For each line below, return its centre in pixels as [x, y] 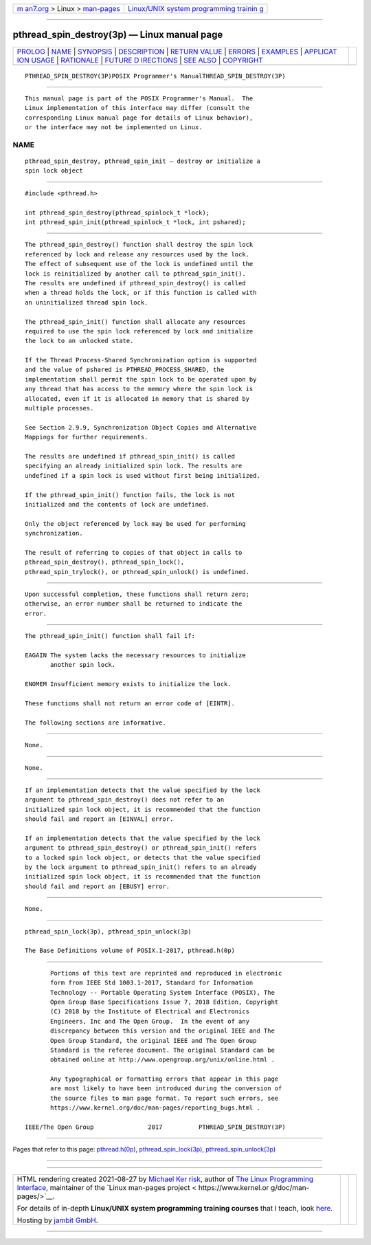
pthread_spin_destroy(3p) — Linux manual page [118, 35]
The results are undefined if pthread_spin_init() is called [130, 456]
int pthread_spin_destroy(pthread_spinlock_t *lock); [117, 212]
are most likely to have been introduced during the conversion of [166, 1089]
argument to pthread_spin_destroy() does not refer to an [125, 800]
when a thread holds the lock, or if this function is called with [141, 293]
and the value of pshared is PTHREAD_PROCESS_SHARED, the [125, 370]
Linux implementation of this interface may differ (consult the [137, 108]
